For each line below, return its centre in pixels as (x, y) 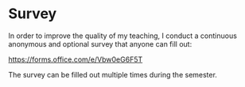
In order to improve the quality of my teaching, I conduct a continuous (122, 36)
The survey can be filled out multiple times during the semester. (113, 74)
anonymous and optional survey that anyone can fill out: (100, 43)
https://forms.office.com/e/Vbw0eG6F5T (76, 59)
